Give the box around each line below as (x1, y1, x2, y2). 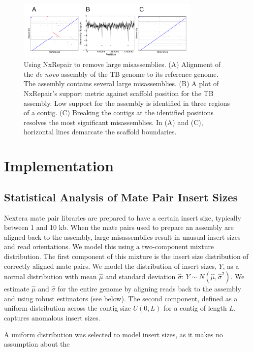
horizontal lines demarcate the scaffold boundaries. (24, 127, 177, 137)
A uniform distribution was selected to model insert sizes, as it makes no (4, 329, 223, 339)
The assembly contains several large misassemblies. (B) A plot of (24, 78, 219, 89)
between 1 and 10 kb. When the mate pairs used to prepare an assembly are (4, 222, 234, 232)
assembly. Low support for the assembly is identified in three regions (24, 97, 230, 108)
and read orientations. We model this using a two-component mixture (4, 241, 214, 252)
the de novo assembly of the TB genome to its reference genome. (24, 68, 219, 79)
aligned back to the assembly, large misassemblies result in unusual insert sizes (4, 231, 241, 242)
